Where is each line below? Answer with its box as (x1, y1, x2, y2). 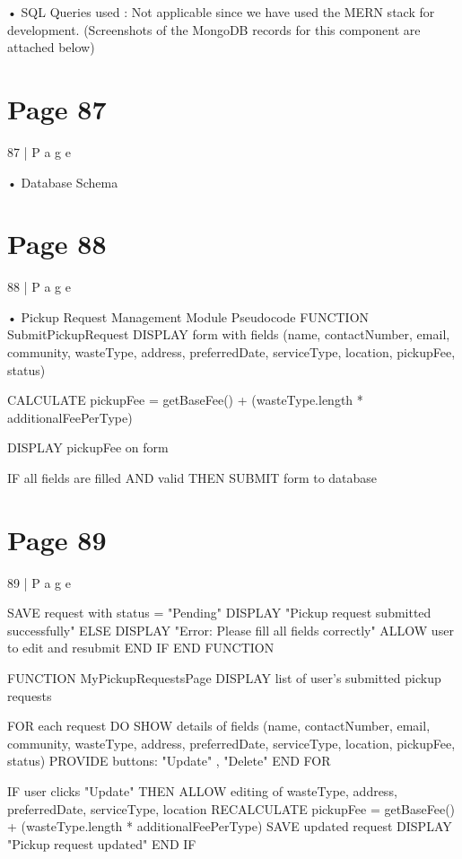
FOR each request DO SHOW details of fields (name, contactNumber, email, (7, 716, 431, 735)
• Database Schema (7, 172, 118, 191)
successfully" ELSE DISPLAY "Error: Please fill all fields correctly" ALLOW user (7, 620, 454, 639)
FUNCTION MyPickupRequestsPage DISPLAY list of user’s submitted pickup (7, 669, 441, 688)
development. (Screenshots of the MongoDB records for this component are (7, 20, 421, 39)
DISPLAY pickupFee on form (7, 438, 169, 457)
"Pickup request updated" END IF (7, 834, 196, 853)
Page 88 (7, 225, 107, 262)
